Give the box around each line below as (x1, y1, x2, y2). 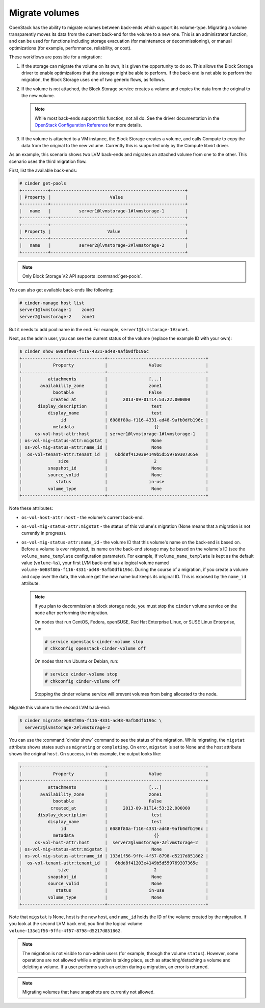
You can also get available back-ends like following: (9, 287, 114, 293)
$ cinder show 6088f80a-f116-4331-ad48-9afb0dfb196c (19, 348, 149, 354)
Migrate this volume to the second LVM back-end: (9, 704, 110, 711)
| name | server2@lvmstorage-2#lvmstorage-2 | (19, 242, 188, 248)
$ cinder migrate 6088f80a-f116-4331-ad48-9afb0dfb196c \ (19, 718, 162, 724)
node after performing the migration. (34, 610, 109, 616)
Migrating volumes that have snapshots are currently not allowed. (22, 989, 155, 995)
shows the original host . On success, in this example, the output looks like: (9, 751, 161, 757)
